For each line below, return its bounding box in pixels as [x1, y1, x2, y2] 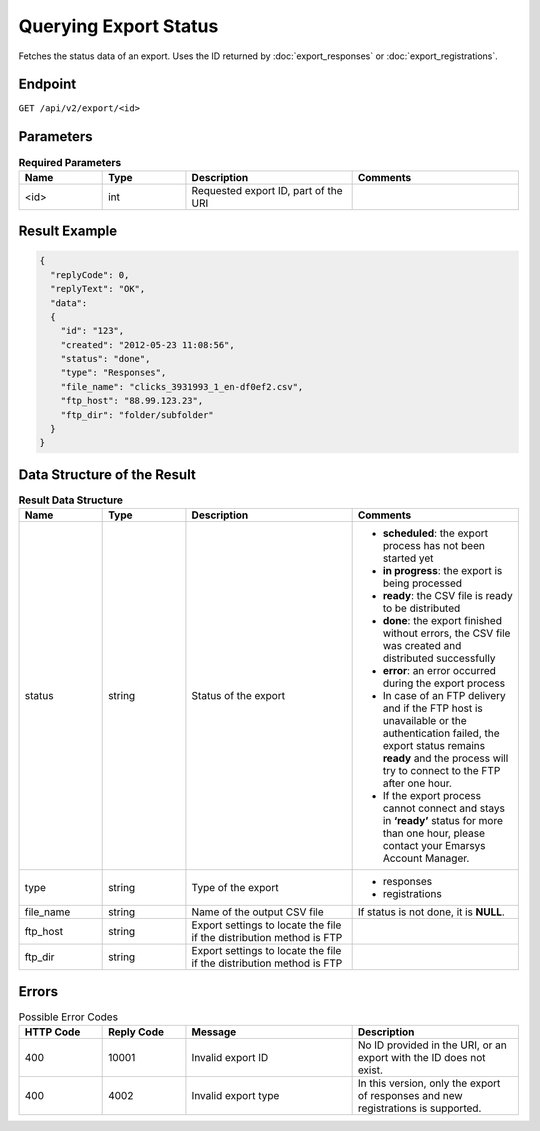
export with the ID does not [357, 1051, 486, 1065]
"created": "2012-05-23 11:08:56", [60, 339, 235, 350]
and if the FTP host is [382, 701, 484, 715]
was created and [382, 639, 462, 653]
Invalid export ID [191, 1051, 269, 1065]
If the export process [382, 789, 482, 803]
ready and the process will [382, 751, 509, 765]
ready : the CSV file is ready [382, 589, 514, 603]
